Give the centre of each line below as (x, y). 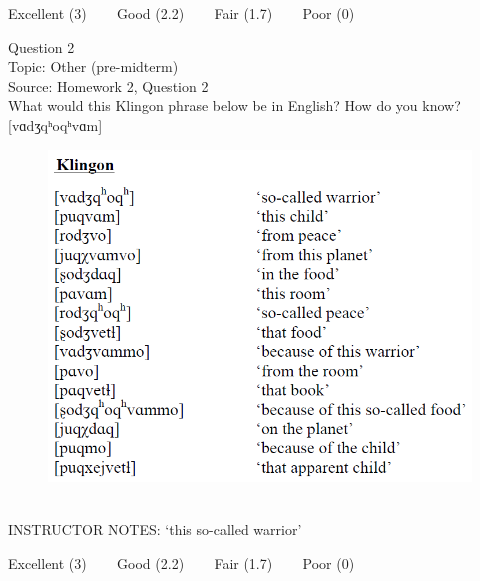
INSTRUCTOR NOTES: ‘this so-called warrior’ (155, 529)
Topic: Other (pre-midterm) (93, 66)
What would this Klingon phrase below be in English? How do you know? (234, 105)
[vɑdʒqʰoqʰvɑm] (55, 124)
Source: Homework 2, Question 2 (108, 85)
